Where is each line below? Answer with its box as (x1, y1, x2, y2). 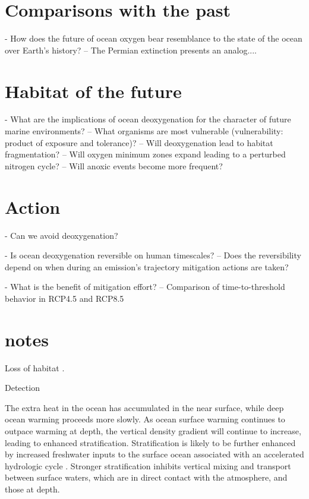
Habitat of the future (5, 78, 182, 103)
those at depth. (5, 482, 60, 495)
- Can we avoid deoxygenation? (5, 229, 118, 241)
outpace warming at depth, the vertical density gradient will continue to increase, (5, 425, 301, 437)
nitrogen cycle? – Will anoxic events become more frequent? (5, 159, 223, 172)
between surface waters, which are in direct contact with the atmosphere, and (5, 471, 288, 484)
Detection (5, 381, 40, 394)
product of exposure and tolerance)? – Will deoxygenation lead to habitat (5, 136, 273, 149)
